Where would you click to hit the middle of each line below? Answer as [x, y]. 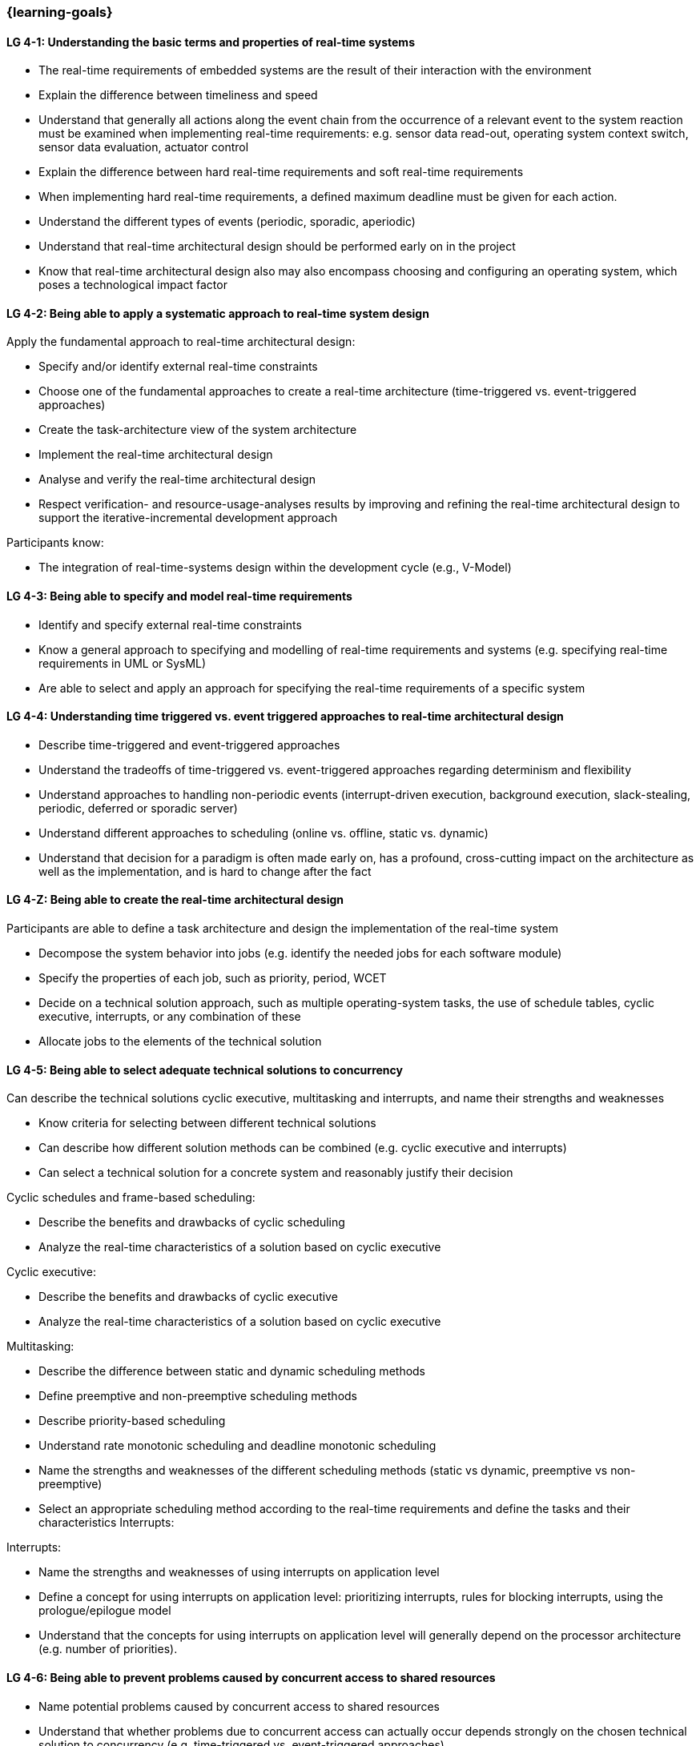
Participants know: [55, 543]
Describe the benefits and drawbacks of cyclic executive [188, 1297]
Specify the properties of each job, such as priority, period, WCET [213, 978]
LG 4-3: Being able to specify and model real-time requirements [179, 596]
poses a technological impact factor [133, 285]
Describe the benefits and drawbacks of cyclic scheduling [192, 1222]
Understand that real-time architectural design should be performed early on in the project [277, 247]
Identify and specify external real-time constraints [170, 624]
